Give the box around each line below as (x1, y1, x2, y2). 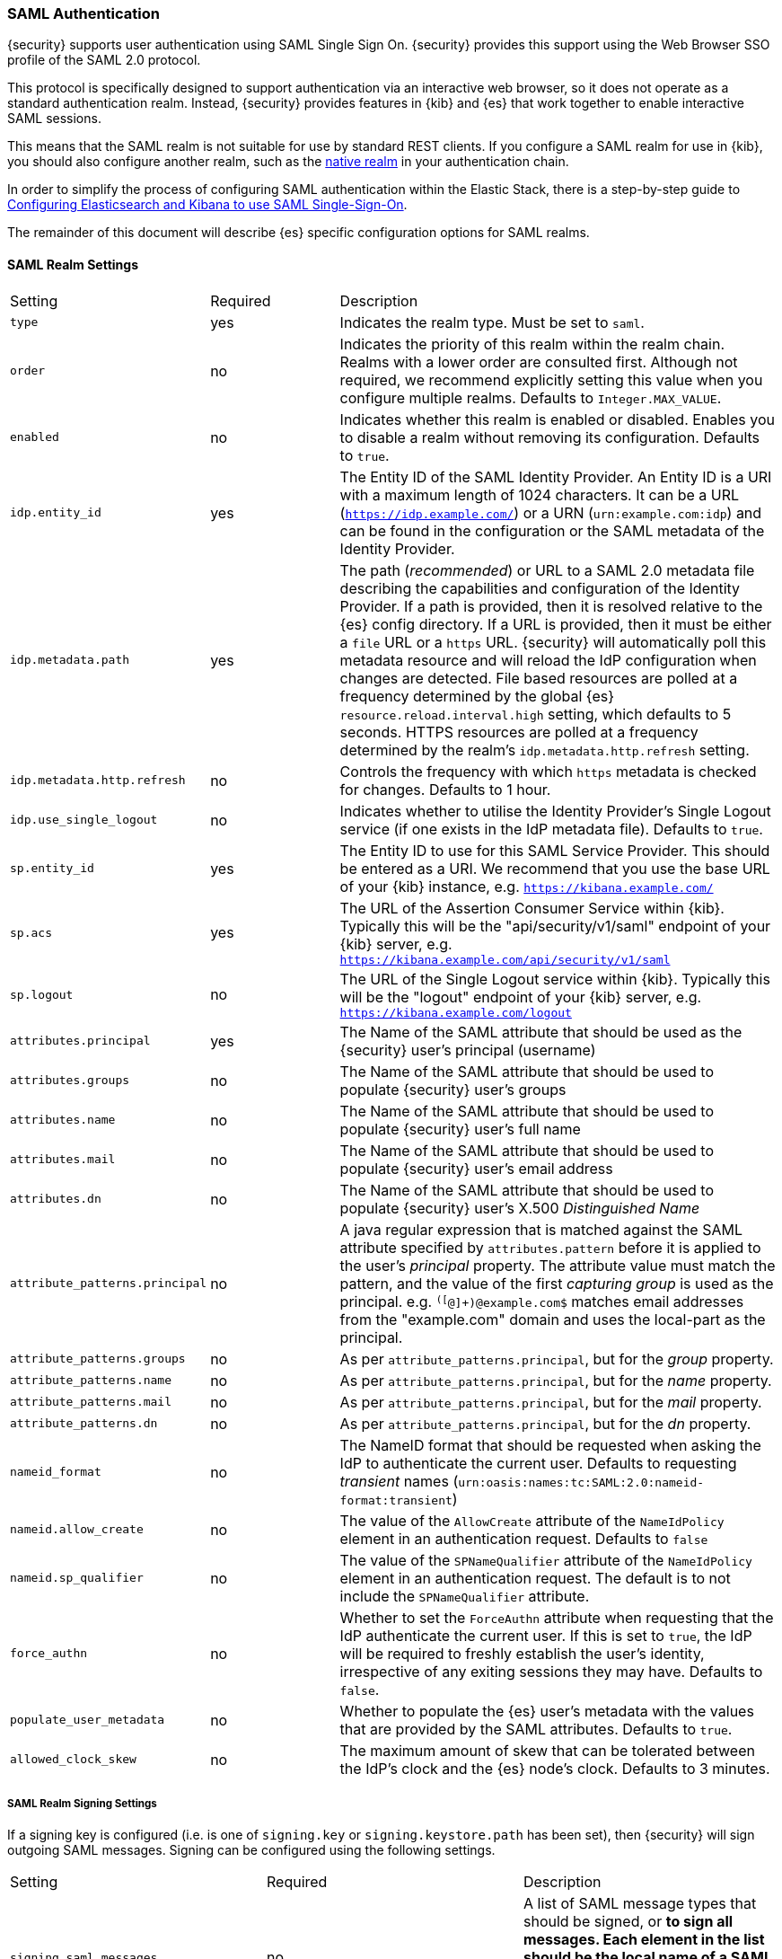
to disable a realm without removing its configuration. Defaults (339, 428, 760, 446)
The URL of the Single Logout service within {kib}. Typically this (339, 969, 770, 988)
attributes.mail (10, 1152, 116, 1167)
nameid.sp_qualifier (10, 1571, 144, 1585)
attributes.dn (10, 1192, 101, 1206)
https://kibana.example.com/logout (339, 1005, 572, 1019)
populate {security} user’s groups (339, 1080, 567, 1099)
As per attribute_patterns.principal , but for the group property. (339, 1349, 774, 1368)
